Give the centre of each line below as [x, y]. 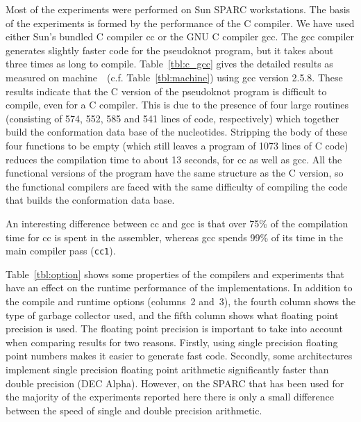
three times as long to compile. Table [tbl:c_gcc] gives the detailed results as [169, 64]
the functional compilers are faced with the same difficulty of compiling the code [177, 186]
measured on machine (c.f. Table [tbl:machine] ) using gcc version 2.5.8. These [174, 77]
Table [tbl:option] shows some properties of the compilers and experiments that [175, 274]
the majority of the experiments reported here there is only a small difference [170, 397]
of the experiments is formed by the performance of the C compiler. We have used [180, 23]
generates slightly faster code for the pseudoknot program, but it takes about [170, 50]
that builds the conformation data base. [90, 200]
